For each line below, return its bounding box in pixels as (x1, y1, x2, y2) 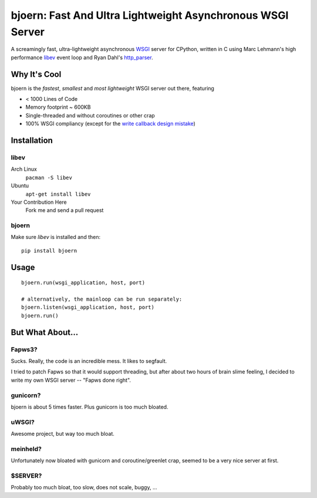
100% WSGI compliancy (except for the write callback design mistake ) (25, 120, 196, 127)
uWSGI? (11, 418, 35, 426)
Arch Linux (11, 166, 38, 173)
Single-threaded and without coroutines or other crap (25, 112, 155, 119)
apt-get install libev (25, 191, 91, 197)
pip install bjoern (21, 247, 77, 254)
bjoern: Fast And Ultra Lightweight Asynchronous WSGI (11, 9, 289, 22)
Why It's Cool (11, 69, 62, 79)
